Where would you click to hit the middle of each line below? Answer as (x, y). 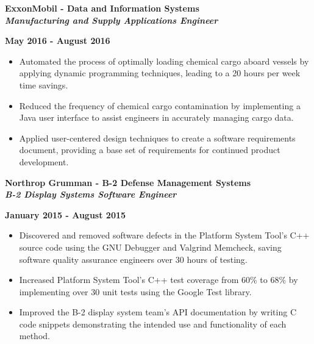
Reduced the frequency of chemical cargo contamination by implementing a (160, 105)
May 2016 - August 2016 (58, 41)
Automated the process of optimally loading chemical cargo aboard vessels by (164, 61)
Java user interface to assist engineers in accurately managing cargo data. (156, 117)
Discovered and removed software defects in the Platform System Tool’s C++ (164, 235)
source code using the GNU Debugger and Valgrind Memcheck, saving (150, 247)
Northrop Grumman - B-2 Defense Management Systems (128, 182)
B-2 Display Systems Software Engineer (91, 194)
